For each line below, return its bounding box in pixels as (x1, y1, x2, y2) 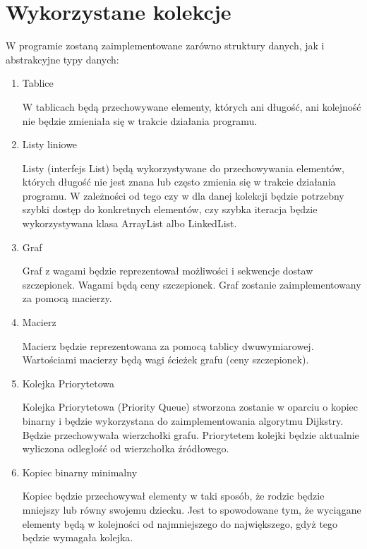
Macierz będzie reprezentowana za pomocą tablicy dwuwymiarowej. (22, 338, 314, 353)
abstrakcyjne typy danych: (6, 52, 119, 66)
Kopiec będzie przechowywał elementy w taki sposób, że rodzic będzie (22, 488, 325, 503)
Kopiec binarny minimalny (22, 464, 138, 479)
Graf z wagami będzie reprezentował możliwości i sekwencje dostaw (22, 263, 313, 278)
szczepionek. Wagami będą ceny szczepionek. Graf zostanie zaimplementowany (22, 277, 361, 291)
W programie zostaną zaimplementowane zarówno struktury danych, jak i (6, 38, 325, 53)
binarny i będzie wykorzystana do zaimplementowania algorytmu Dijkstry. (22, 414, 344, 428)
